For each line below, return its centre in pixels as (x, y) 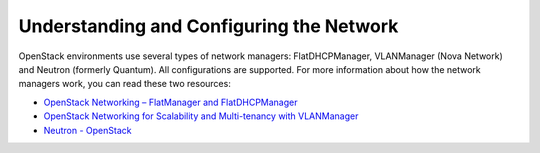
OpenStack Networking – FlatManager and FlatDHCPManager (170, 102)
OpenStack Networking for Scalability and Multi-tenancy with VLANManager (201, 116)
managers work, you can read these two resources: (125, 84)
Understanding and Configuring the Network (208, 26)
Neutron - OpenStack (87, 130)
